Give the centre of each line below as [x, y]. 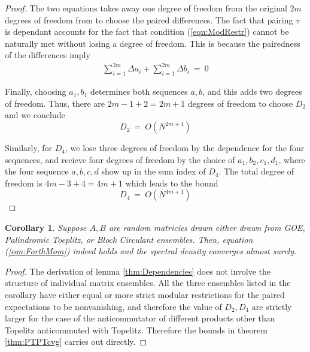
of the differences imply [48, 55]
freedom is [24, 183]
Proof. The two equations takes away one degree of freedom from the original [146, 8]
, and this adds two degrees [252, 91]
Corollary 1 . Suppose [46, 228]
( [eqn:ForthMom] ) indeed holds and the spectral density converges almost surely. [151, 251]
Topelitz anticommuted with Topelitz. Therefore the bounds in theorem [136, 330]
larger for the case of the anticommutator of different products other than [140, 318]
